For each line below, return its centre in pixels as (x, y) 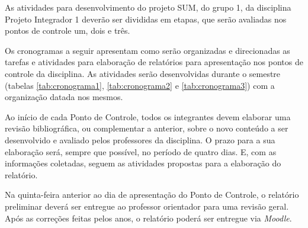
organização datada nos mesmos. (64, 97)
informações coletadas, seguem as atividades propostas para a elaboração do (143, 163)
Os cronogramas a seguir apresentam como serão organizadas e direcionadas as (147, 50)
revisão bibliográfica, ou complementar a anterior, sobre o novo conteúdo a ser (147, 128)
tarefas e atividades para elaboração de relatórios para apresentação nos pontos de (154, 62)
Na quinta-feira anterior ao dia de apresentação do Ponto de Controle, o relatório (152, 195)
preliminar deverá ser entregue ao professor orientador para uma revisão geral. (147, 206)
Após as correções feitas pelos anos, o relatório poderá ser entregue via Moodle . (148, 218)
